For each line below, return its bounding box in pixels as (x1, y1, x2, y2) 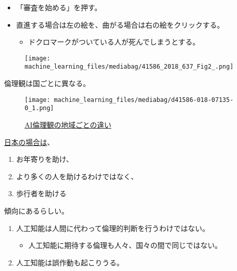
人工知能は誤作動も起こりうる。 (16, 257, 124, 267)
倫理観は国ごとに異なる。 (4, 78, 90, 89)
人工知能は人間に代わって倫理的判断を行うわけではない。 (16, 222, 210, 233)
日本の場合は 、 (4, 136, 54, 147)
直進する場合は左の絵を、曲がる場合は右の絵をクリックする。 (16, 19, 224, 30)
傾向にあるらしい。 (4, 205, 69, 216)
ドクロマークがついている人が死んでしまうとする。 (28, 36, 200, 47)
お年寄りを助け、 (16, 154, 74, 164)
